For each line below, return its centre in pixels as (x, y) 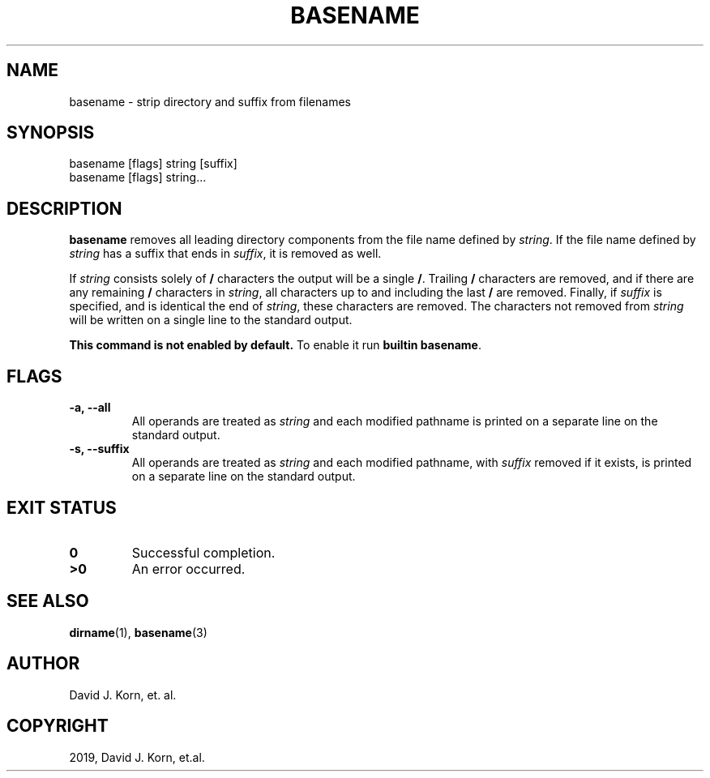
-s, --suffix (99, 449)
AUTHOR (43, 664)
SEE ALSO (48, 601)
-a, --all (90, 408)
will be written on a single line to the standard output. (211, 320)
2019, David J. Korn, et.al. (137, 757)
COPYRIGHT (58, 726)
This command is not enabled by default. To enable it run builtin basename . (275, 345)
